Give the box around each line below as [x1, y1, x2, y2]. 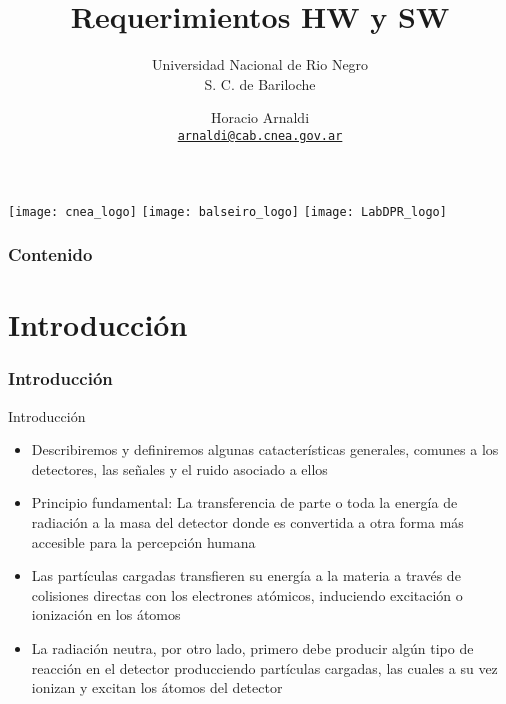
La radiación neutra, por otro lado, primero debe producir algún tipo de [31, 638, 474, 658]
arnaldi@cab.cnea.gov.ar [177, 128, 343, 143]
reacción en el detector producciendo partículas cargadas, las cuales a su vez [31, 657, 498, 678]
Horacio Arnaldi [210, 107, 310, 128]
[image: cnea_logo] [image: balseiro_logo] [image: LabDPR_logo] [8, 204, 447, 219]
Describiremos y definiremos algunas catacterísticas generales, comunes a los [31, 439, 499, 460]
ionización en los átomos [31, 604, 181, 625]
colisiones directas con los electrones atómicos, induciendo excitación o [31, 584, 463, 605]
